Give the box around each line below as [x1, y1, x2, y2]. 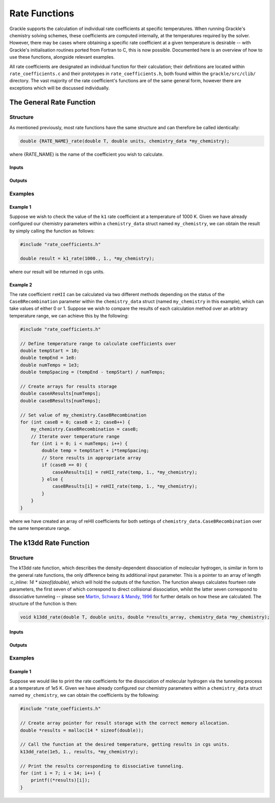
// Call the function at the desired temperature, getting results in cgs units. [20, 742, 230, 747]
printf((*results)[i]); [31, 777, 90, 783]
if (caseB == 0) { [41, 462, 88, 468]
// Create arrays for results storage [20, 383, 117, 389]
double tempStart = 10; [20, 348, 80, 353]
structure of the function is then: [9, 600, 77, 607]
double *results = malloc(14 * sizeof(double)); [20, 727, 144, 733]
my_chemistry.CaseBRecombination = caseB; [31, 426, 139, 432]
